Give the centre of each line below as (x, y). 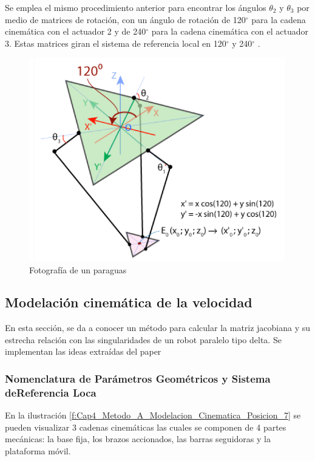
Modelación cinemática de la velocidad (129, 302)
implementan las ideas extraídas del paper (83, 351)
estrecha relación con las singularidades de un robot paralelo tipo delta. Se (143, 339)
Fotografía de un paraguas (78, 269)
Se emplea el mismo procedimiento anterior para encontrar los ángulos (136, 7)
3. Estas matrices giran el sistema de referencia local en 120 (116, 43)
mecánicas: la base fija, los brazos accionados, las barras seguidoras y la (138, 439)
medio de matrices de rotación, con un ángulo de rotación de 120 (125, 19)
